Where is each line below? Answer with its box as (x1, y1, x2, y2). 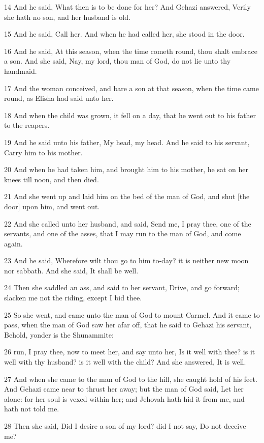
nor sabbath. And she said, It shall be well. (4, 265, 139, 275)
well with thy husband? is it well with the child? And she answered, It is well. (4, 356, 246, 367)
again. (4, 238, 23, 248)
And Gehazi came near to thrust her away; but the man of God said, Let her (4, 383, 244, 394)
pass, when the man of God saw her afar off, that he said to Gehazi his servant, (4, 319, 252, 330)
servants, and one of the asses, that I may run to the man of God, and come (4, 228, 241, 239)
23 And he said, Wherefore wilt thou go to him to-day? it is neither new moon (4, 255, 249, 266)
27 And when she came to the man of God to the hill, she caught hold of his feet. (4, 373, 257, 384)
